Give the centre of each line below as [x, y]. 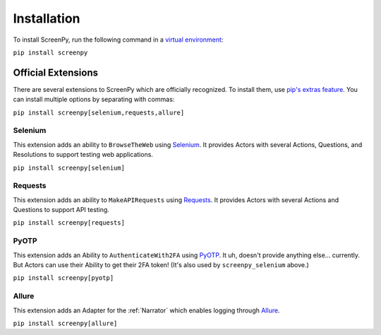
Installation [47, 18]
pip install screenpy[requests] [69, 223]
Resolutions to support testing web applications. [83, 155]
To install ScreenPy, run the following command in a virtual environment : [118, 40]
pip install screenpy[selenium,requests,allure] [99, 112]
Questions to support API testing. [61, 210]
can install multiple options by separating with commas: [94, 100]
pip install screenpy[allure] [65, 323]
